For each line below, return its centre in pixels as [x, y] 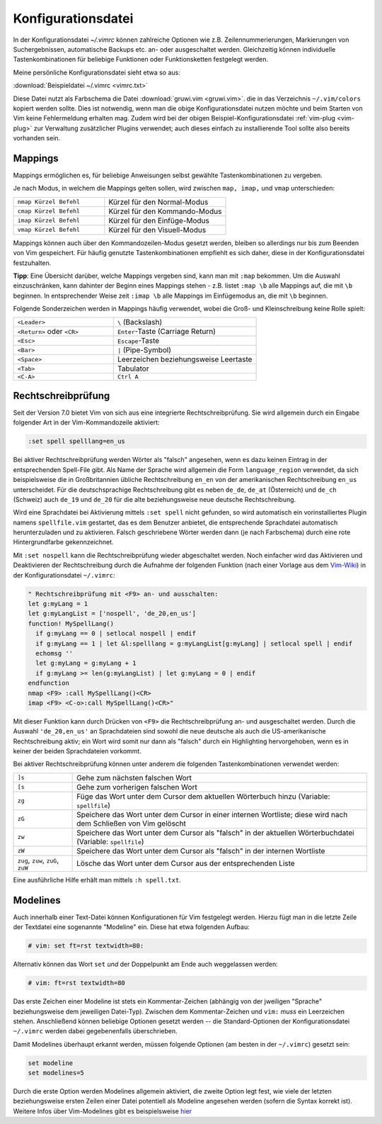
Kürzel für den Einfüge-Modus [159, 220]
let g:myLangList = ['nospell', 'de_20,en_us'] [112, 614]
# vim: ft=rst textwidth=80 [76, 983]
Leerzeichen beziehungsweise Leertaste [185, 359]
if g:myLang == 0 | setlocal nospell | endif [116, 634]
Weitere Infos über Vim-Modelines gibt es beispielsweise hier [103, 1111]
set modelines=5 [56, 1073]
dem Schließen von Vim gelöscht [132, 824]
